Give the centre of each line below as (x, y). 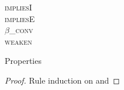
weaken (18, 41)
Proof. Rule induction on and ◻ (62, 80)
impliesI (18, 7)
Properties (23, 61)
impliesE (20, 18)
